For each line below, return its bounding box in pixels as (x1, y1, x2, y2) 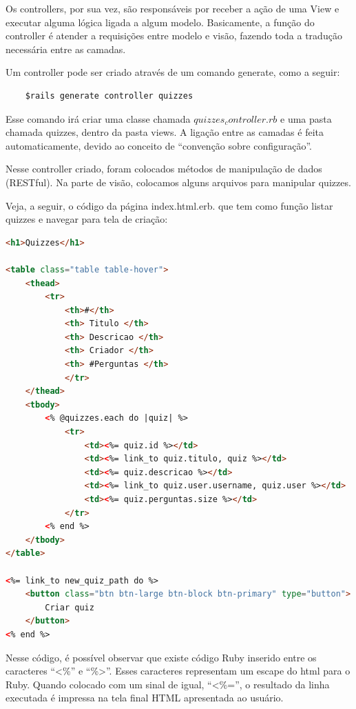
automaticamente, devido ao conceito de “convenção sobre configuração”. (6, 138, 313, 152)
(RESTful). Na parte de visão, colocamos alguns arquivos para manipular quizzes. (6, 174, 351, 189)
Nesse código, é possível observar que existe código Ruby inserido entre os (6, 650, 317, 664)
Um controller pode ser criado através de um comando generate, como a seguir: (6, 65, 340, 79)
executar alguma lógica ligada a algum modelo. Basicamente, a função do (6, 14, 315, 29)
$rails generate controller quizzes (25, 90, 193, 101)
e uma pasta (280, 111, 332, 126)
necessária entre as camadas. (6, 41, 126, 56)
